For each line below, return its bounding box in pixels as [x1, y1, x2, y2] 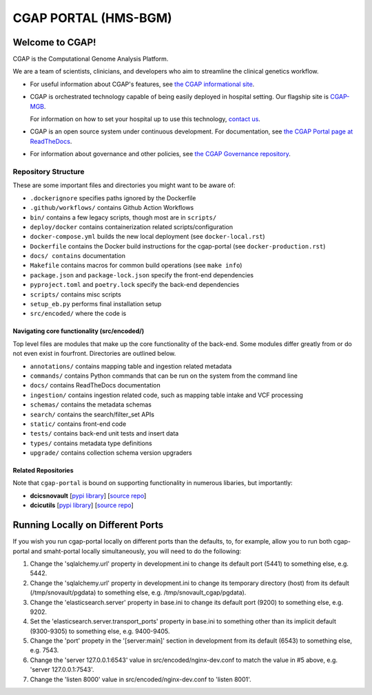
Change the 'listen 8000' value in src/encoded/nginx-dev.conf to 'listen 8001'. [30, 675, 251, 683]
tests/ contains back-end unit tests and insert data [30, 429, 179, 438]
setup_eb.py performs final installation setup [30, 300, 162, 308]
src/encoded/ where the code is [30, 310, 127, 318]
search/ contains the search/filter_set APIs [30, 410, 155, 418]
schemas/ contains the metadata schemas [30, 400, 152, 409]
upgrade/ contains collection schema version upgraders [30, 449, 192, 457]
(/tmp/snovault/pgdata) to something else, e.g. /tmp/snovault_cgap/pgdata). [30, 588, 247, 597]
